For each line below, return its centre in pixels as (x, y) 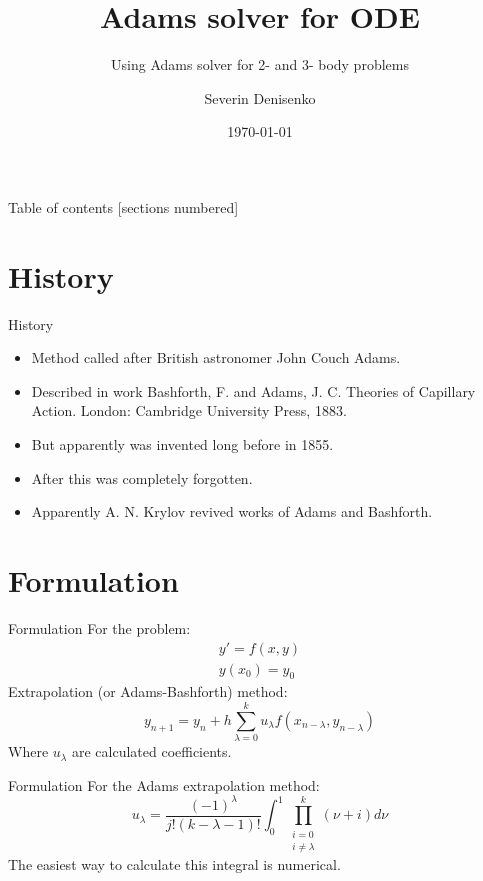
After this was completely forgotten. (142, 477)
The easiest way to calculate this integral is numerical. (174, 864)
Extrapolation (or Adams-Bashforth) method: (148, 691)
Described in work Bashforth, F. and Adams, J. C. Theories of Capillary (253, 390)
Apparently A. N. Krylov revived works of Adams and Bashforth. (232, 511)
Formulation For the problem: (99, 627)
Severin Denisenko (260, 97)
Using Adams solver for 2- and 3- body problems (260, 64)
